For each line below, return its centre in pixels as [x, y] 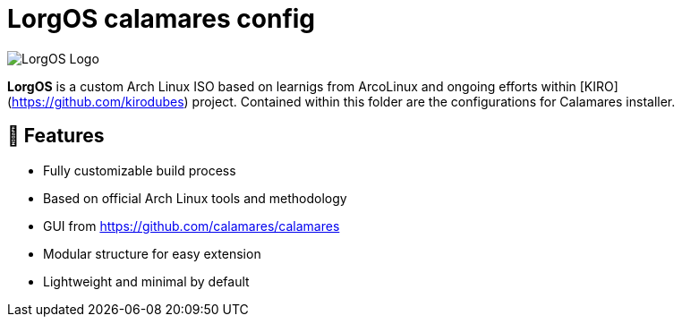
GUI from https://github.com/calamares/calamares [192, 226]
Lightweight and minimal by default [146, 281]
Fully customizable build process [140, 170]
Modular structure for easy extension [152, 253]
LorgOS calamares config [162, 19]
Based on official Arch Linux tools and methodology [195, 198]
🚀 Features [56, 136]
